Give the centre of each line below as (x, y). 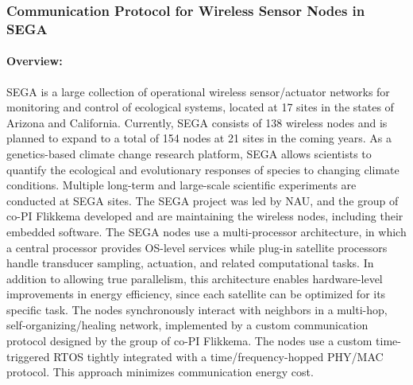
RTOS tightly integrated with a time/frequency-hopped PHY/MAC (218, 356)
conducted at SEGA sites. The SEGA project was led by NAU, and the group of (203, 200)
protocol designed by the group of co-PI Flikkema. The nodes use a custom (189, 341)
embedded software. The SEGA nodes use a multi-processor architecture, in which (206, 231)
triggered (28, 356)
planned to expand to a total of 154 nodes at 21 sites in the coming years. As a (199, 138)
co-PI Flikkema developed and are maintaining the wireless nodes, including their (205, 216)
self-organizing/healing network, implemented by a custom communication (187, 325)
